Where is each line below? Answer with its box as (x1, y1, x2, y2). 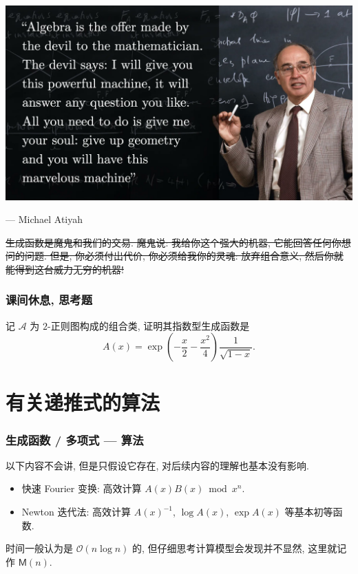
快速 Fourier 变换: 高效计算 (21, 481, 142, 496)
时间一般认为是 (6, 541, 73, 555)
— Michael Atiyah (6, 212, 83, 226)
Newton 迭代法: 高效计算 (21, 504, 131, 519)
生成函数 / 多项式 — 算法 (6, 431, 144, 448)
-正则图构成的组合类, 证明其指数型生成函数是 (48, 318, 250, 332)
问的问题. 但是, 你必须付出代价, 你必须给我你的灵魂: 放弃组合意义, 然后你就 (6, 248, 344, 263)
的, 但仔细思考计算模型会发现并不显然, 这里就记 (132, 541, 347, 555)
